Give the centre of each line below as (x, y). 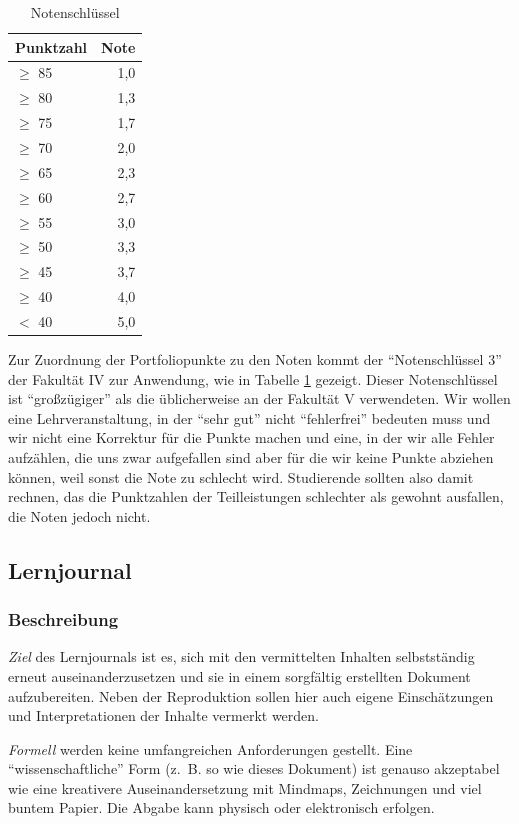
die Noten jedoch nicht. (79, 515)
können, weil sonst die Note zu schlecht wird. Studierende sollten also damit (241, 476)
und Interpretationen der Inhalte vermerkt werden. (163, 715)
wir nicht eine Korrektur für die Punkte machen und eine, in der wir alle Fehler (251, 437)
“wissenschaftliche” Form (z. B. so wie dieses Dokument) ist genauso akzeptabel (254, 768)
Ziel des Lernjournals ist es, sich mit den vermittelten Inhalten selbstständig (241, 656)
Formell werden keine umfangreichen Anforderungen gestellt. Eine (210, 748)
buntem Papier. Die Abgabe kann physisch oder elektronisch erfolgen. (221, 807)
